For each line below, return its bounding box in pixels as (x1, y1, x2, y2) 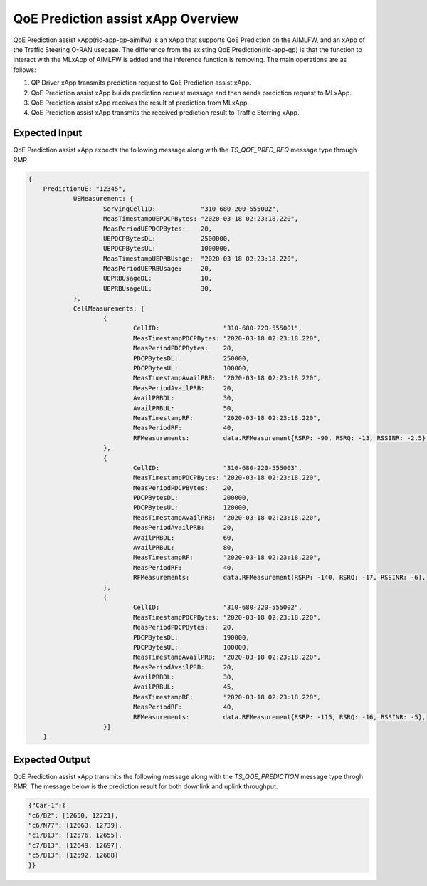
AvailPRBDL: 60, (132, 533, 235, 541)
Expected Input (13, 127, 83, 139)
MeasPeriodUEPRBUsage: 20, (103, 264, 213, 273)
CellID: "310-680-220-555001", (132, 324, 302, 333)
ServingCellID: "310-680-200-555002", (103, 204, 280, 213)
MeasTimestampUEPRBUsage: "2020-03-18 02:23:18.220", (103, 254, 299, 263)
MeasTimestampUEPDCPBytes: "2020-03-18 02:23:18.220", (103, 214, 299, 223)
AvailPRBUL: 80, (132, 543, 235, 552)
